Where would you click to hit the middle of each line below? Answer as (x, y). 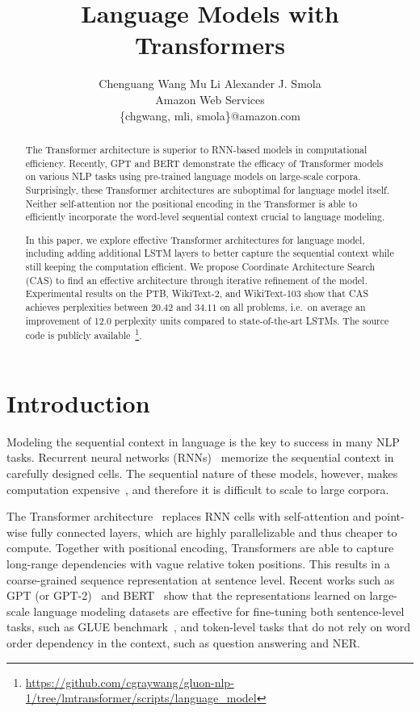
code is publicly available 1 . (84, 334)
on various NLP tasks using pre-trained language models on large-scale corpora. (193, 176)
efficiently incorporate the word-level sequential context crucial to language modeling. (205, 217)
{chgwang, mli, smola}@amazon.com (210, 115)
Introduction (78, 402)
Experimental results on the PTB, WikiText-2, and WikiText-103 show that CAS (197, 293)
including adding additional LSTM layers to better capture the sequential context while (210, 253)
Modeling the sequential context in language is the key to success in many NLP (203, 441)
